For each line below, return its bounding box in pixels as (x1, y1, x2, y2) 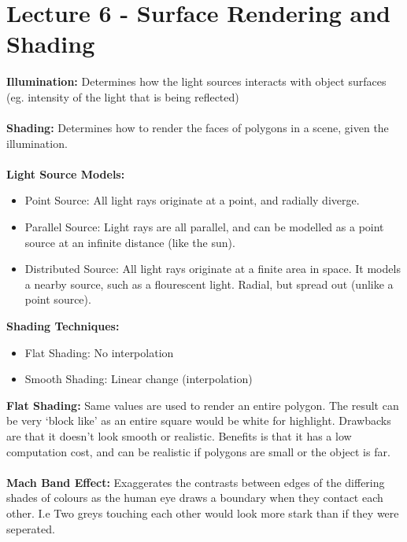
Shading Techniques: (6, 318, 120, 334)
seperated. (6, 520, 55, 536)
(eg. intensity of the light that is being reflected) (6, 88, 239, 105)
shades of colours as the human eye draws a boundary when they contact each (6, 489, 383, 506)
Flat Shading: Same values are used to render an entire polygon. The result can (6, 396, 399, 413)
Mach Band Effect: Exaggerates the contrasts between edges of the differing (6, 474, 385, 490)
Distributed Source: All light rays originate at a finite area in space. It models (24, 260, 401, 277)
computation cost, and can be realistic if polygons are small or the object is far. (6, 443, 390, 459)
